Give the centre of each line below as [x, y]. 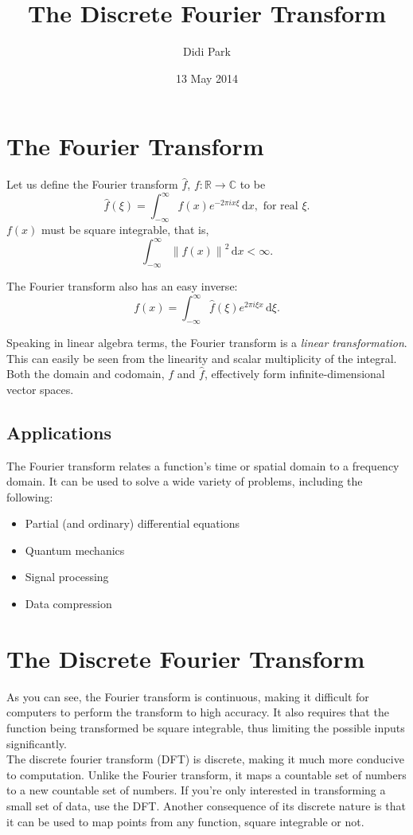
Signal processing [67, 577]
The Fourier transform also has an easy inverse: [122, 286]
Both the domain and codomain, [86, 374]
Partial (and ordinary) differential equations [132, 523]
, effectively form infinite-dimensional [294, 374]
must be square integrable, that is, [125, 230]
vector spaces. [40, 389]
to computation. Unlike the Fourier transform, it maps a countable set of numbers [206, 774]
